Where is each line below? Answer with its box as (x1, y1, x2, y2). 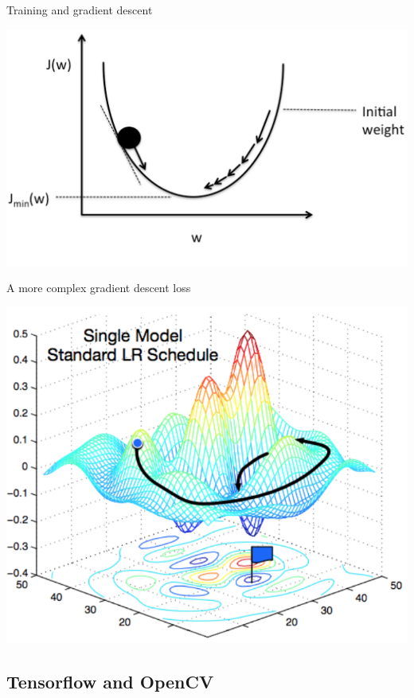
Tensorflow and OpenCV (6, 669, 214, 693)
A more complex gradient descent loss (6, 279, 191, 296)
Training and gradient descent (6, 2, 153, 18)
